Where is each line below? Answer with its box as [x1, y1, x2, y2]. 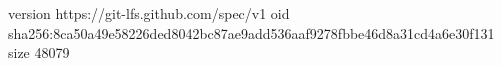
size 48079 [8, 42, 70, 63]
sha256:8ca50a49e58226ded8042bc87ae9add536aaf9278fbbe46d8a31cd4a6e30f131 [8, 22, 495, 43]
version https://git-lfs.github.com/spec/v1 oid [8, 3, 290, 23]
